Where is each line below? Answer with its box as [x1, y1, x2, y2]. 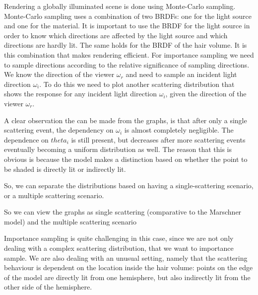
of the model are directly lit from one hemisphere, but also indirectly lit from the [4, 272, 251, 282]
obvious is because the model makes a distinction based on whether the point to [4, 153, 248, 164]
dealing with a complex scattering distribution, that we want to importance [4, 243, 234, 253]
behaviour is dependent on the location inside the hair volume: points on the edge [4, 262, 253, 273]
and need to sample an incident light [126, 69, 237, 79]
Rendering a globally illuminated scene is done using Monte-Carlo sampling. [4, 1, 236, 11]
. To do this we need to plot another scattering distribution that [39, 78, 235, 89]
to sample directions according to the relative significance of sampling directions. [4, 59, 250, 70]
